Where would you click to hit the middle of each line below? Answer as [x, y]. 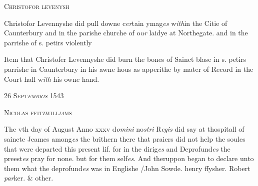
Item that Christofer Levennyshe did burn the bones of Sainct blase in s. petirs [125, 59]
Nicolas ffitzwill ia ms [38, 112]
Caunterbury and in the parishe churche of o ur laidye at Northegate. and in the [126, 33]
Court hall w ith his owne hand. [52, 79]
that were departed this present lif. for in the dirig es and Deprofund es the [117, 148]
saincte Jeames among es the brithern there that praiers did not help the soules [125, 138]
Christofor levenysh [37, 6]
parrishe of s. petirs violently [48, 42]
